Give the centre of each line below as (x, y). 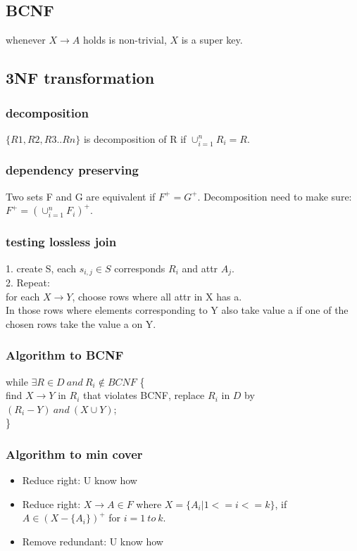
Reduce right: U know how (80, 480)
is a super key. (212, 40)
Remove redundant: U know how (93, 541)
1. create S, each (41, 268)
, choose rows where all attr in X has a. (157, 296)
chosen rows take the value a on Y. (81, 323)
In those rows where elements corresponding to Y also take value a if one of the (177, 310)
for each (23, 296)
